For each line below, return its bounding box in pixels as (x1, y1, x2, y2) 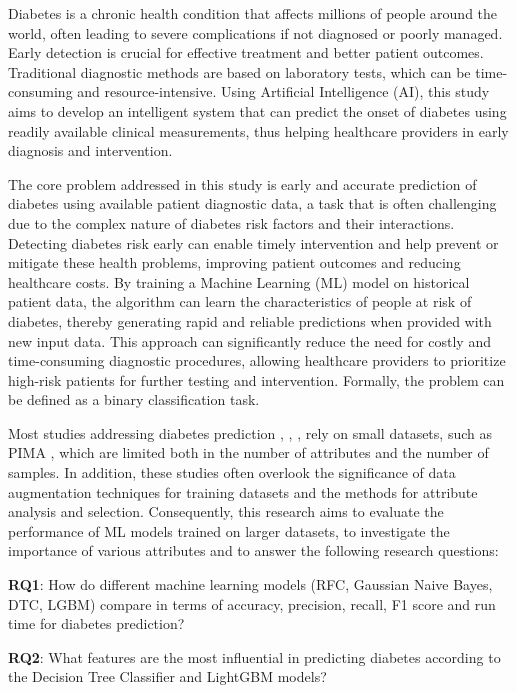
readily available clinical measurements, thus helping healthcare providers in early (8, 120, 509, 141)
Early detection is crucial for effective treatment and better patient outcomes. (8, 42, 484, 63)
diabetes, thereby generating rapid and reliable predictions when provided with (8, 310, 492, 331)
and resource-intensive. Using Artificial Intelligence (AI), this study (77, 81, 490, 102)
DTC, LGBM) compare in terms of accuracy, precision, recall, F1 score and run (8, 593, 496, 614)
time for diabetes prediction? (8, 613, 185, 634)
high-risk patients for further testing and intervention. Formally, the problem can (8, 369, 505, 390)
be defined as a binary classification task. (8, 389, 260, 410)
